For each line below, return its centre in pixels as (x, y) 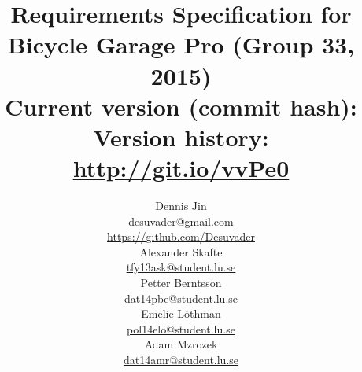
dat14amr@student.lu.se (181, 359)
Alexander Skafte (181, 251)
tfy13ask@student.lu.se (181, 267)
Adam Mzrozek (181, 344)
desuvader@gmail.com (181, 221)
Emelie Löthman (181, 313)
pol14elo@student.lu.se (181, 328)
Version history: (181, 136)
